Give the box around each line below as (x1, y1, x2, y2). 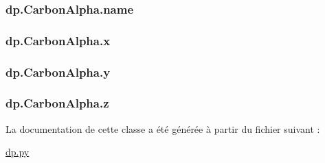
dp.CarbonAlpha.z (5, 95, 109, 112)
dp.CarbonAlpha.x (5, 32, 111, 49)
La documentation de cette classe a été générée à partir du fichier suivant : (5, 121, 320, 136)
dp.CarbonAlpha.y (5, 63, 111, 80)
